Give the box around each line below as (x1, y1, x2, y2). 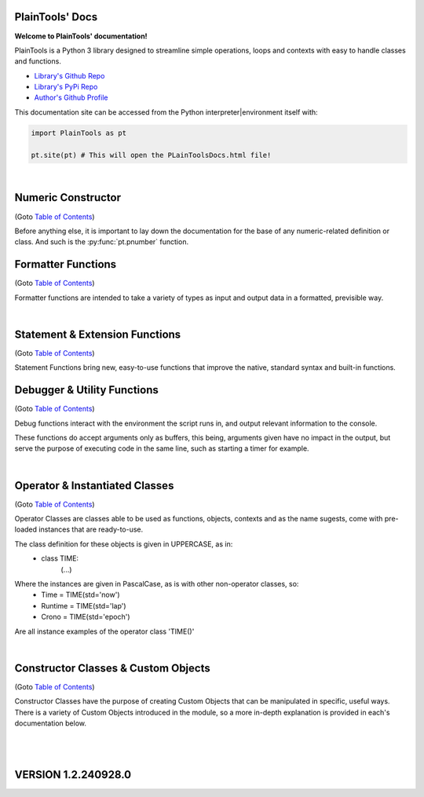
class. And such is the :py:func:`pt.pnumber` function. (14, 237, 188, 247)
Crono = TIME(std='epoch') (41, 612, 130, 622)
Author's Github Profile (34, 93, 108, 102)
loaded (14, 525, 38, 534)
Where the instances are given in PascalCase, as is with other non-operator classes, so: (14, 579, 299, 588)
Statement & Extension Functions (14, 327, 181, 341)
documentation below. (14, 718, 86, 728)
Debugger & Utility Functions (14, 383, 159, 397)
